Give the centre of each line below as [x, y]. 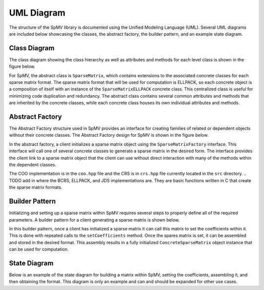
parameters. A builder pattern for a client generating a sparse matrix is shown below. [94, 220]
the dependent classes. [33, 165]
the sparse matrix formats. [36, 187]
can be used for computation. [39, 249]
